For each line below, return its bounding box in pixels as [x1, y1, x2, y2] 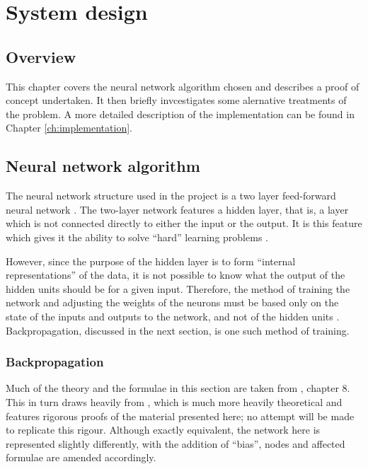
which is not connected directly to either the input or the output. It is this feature [6, 216, 362, 231]
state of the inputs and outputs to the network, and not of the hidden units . [6, 308, 340, 323]
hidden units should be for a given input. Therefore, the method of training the [6, 281, 350, 296]
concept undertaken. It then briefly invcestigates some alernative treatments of [6, 93, 347, 108]
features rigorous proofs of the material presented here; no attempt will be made [6, 408, 355, 423]
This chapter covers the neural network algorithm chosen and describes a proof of [6, 79, 360, 93]
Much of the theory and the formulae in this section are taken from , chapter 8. [6, 381, 350, 395]
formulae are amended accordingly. [6, 450, 156, 465]
